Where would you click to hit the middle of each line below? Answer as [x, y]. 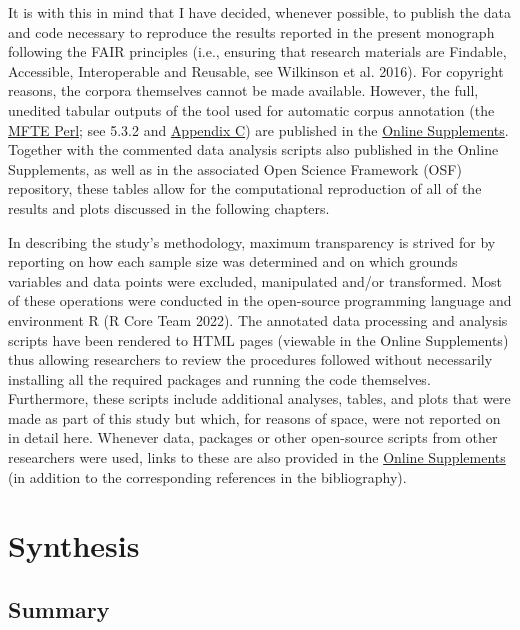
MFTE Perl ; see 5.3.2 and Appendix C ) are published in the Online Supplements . [258, 129]
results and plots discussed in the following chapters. [169, 207]
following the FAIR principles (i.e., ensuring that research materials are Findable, [257, 51]
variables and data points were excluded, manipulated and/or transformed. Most [255, 280]
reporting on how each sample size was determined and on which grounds [233, 261]
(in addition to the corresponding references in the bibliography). [207, 476]
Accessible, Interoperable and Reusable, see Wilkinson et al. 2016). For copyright [256, 70]
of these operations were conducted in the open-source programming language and [260, 300]
